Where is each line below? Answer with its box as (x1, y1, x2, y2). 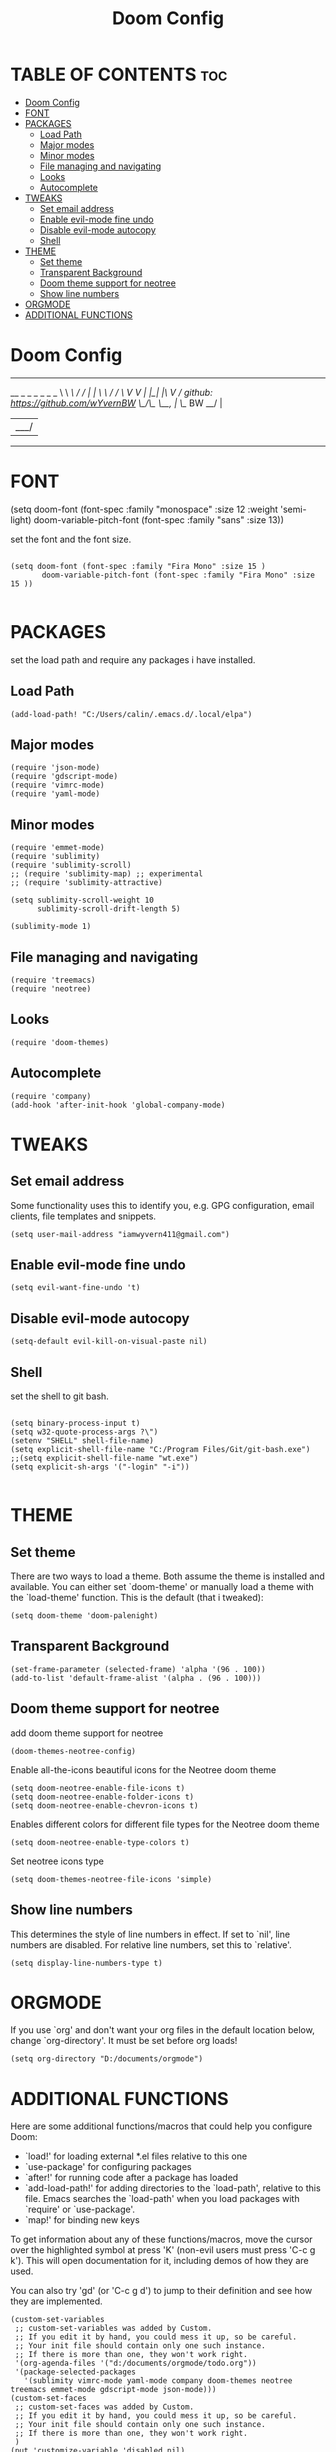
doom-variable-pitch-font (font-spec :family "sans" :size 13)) (33, 513, 285, 526)
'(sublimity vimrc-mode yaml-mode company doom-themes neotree (23, 2376, 293, 2386)
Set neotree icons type (10, 1855, 105, 1867)
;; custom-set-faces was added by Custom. (14, 2402, 195, 2412)
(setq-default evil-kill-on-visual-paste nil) (10, 1337, 208, 1347)
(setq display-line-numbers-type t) (10, 1958, 163, 1968)
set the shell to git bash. (10, 1390, 110, 1402)
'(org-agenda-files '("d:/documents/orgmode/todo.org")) (14, 2358, 257, 2369)
